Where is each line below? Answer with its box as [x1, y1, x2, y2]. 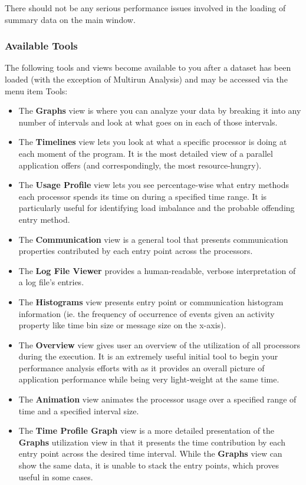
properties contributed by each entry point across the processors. [18, 245, 253, 257]
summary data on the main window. [5, 13, 136, 25]
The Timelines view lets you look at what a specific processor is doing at [18, 136, 287, 148]
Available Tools [5, 38, 78, 53]
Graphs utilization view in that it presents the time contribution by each [18, 435, 285, 448]
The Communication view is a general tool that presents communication [18, 233, 288, 245]
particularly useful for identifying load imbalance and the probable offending [18, 202, 295, 214]
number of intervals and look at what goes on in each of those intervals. [18, 116, 278, 128]
